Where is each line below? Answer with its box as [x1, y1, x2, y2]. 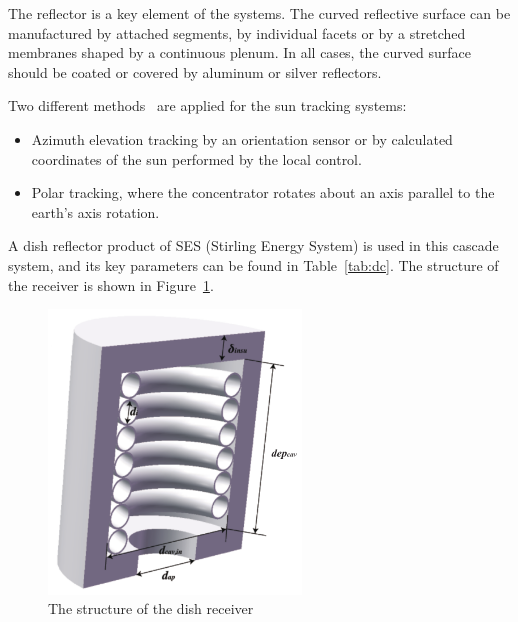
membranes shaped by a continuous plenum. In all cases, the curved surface [8, 42, 471, 63]
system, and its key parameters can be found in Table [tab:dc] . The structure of [8, 254, 499, 275]
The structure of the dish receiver [48, 598, 254, 619]
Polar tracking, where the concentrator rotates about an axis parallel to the [31, 182, 495, 203]
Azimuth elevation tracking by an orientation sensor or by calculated [31, 128, 453, 149]
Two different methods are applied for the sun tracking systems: [8, 95, 407, 116]
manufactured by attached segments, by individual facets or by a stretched [8, 22, 466, 43]
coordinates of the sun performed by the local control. [31, 148, 362, 169]
